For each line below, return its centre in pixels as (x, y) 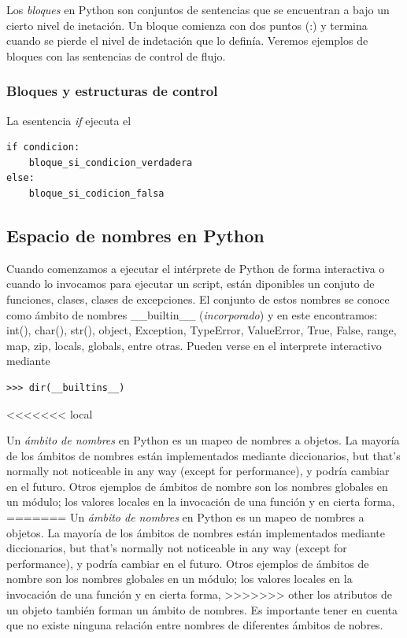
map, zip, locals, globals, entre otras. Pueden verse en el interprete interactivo (194, 345)
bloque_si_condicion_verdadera (111, 162)
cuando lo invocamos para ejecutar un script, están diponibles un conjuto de (191, 284)
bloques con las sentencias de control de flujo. (116, 55)
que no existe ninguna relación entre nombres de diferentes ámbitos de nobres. (195, 625)
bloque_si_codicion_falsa (96, 193)
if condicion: (43, 148)
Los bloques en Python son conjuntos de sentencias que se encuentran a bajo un (198, 9)
